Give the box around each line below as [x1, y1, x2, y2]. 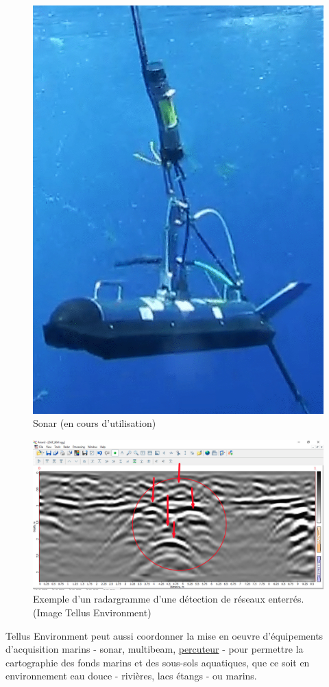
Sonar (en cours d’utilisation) [33, 416, 156, 430]
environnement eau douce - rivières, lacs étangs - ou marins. [5, 668, 257, 683]
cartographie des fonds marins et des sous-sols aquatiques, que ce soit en [5, 655, 310, 669]
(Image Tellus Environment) [33, 605, 151, 619]
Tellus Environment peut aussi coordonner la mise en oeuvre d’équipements [5, 628, 324, 642]
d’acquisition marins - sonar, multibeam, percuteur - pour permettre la [5, 642, 304, 656]
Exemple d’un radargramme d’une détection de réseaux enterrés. [33, 592, 304, 606]
